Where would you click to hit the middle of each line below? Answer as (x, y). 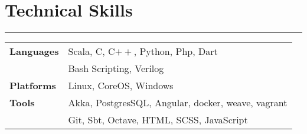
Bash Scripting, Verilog (116, 68)
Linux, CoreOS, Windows (121, 86)
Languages (34, 51)
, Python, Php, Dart (176, 51)
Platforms (33, 86)
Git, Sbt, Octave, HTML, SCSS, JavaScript (158, 120)
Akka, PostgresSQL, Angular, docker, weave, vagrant (178, 103)
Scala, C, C (92, 51)
